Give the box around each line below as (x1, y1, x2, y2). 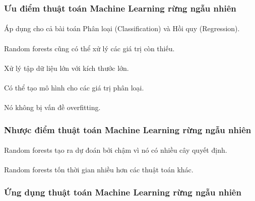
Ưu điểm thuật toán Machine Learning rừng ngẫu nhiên (4, 2, 236, 14)
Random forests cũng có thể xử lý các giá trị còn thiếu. (4, 43, 175, 53)
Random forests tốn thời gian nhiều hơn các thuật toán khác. (4, 164, 194, 175)
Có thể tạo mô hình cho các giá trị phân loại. (4, 82, 144, 92)
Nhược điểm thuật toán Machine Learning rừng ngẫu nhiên (4, 123, 251, 136)
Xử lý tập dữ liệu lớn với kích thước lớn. (4, 62, 129, 73)
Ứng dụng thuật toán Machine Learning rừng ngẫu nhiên (4, 185, 241, 198)
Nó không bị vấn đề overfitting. (4, 102, 101, 113)
